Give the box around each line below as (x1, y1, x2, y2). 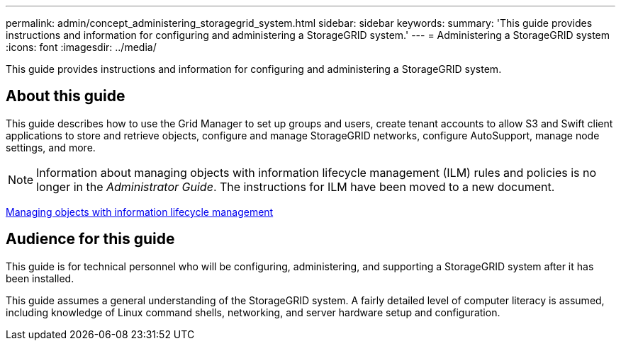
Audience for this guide (6, 230, 175, 248)
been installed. (6, 272, 74, 284)
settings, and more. (6, 141, 96, 154)
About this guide (6, 87, 125, 105)
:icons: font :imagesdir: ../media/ (6, 41, 157, 53)
